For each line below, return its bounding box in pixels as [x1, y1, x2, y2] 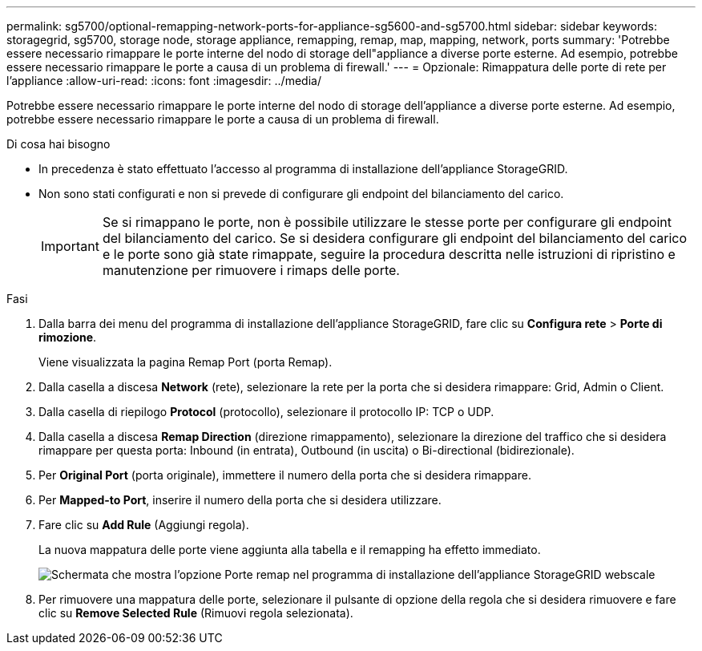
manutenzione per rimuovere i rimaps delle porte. [102, 262, 400, 278]
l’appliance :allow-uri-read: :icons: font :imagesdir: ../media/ [6, 74, 321, 87]
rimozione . [38, 330, 97, 344]
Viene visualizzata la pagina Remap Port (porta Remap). [38, 355, 333, 369]
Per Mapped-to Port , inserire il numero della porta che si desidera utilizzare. [38, 493, 442, 507]
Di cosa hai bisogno [6, 137, 111, 151]
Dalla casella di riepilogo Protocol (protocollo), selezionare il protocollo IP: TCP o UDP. [38, 405, 494, 418]
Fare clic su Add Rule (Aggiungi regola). [38, 518, 249, 532]
